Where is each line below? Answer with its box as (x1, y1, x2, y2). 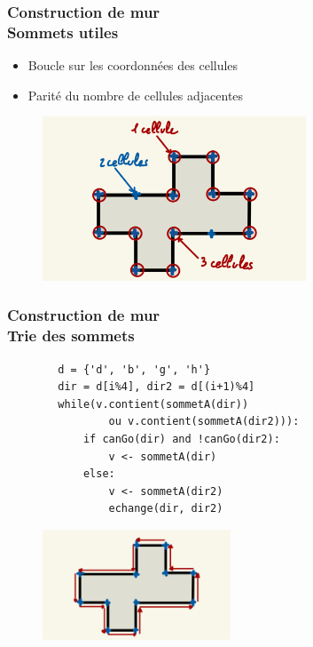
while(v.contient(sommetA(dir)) (58, 397, 249, 411)
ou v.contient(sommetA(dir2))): (108, 415, 300, 428)
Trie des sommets (7, 324, 135, 347)
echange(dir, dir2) (108, 502, 223, 515)
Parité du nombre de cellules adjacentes (27, 85, 244, 104)
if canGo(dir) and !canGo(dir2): (82, 433, 280, 446)
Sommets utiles (7, 20, 119, 43)
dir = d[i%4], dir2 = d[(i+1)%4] (58, 380, 255, 394)
